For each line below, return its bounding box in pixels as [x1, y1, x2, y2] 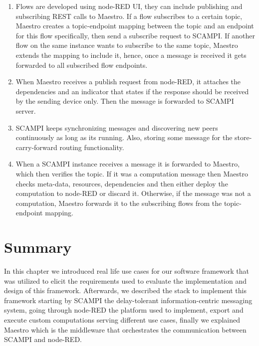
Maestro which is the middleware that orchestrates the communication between [4, 324, 247, 335]
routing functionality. [59, 142, 124, 152]
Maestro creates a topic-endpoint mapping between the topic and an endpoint [15, 20, 254, 31]
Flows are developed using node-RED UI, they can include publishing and [15, 1, 243, 11]
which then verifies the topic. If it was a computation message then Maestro [15, 168, 248, 178]
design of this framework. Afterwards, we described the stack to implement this [4, 285, 247, 296]
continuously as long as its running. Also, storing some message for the [15, 132, 233, 143]
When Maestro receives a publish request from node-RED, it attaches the [15, 76, 241, 87]
